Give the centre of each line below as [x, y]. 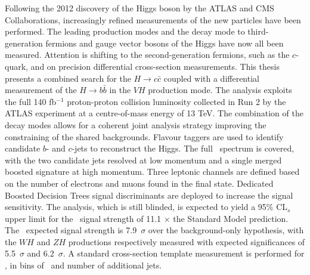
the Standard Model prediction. [231, 218]
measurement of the [41, 90]
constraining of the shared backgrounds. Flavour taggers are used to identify [144, 136]
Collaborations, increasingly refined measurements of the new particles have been [153, 19]
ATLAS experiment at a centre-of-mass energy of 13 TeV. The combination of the [154, 113]
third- [258, 31]
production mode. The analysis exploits [220, 90]
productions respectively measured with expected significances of [187, 241]
